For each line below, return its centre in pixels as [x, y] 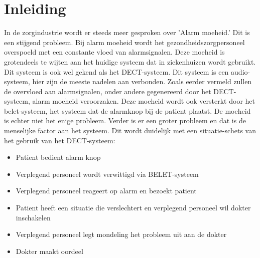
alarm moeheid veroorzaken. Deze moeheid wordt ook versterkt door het [144, 101]
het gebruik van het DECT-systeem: [60, 140]
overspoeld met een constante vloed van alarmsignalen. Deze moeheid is [114, 52]
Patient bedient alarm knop [58, 157]
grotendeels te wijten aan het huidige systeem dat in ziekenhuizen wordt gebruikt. [130, 61]
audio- [241, 71]
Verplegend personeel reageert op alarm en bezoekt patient [106, 191]
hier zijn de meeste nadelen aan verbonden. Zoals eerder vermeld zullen [142, 81]
